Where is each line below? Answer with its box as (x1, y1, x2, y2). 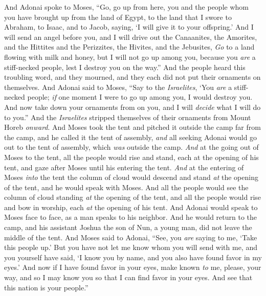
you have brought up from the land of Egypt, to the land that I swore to (4, 11, 232, 22)
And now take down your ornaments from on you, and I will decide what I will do (4, 101, 261, 112)
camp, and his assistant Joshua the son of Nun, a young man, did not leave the (4, 222, 252, 233)
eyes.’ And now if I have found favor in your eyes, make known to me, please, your (4, 262, 261, 272)
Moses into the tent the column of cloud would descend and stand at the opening (4, 172, 258, 183)
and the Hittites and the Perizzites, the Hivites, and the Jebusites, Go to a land (4, 41, 255, 52)
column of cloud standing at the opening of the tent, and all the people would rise (4, 192, 261, 202)
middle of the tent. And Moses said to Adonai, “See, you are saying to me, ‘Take (4, 232, 257, 242)
